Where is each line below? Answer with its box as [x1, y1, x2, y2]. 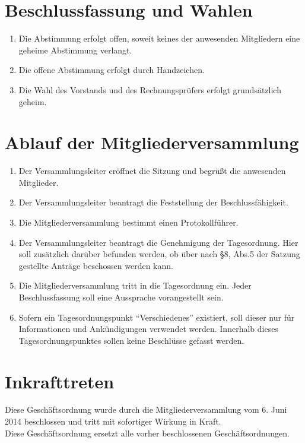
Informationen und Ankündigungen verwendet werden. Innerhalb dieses [18, 322, 278, 335]
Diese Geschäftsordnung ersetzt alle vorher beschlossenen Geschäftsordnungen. [5, 426, 290, 439]
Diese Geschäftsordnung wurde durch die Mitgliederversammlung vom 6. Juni [5, 403, 287, 416]
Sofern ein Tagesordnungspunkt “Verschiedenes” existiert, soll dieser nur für [18, 311, 295, 323]
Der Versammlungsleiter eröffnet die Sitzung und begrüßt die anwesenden [18, 164, 286, 177]
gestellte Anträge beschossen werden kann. [18, 259, 173, 271]
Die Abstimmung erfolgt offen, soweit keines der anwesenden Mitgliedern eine [18, 32, 300, 45]
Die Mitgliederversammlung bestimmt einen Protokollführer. [18, 216, 239, 228]
